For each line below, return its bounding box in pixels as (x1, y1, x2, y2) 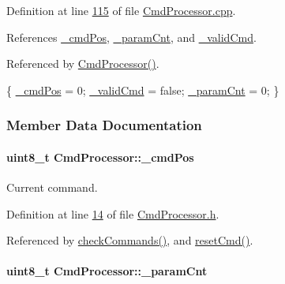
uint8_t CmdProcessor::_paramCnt (6, 263, 208, 279)
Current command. (6, 179, 98, 196)
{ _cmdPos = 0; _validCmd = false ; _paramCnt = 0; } (6, 81, 279, 98)
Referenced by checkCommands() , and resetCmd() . (6, 232, 253, 248)
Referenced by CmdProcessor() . (6, 55, 159, 72)
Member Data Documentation (6, 115, 202, 135)
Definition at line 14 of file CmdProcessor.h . (6, 205, 219, 222)
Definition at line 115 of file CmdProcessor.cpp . (6, 2, 236, 18)
